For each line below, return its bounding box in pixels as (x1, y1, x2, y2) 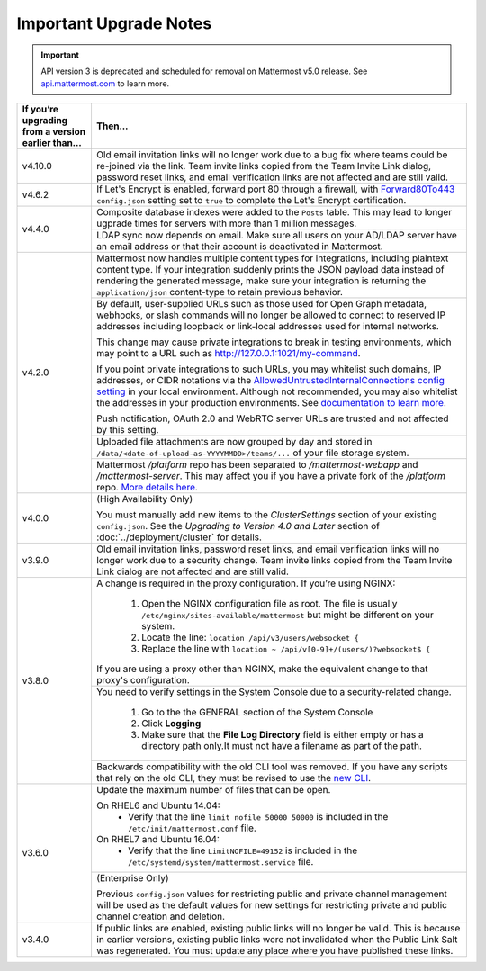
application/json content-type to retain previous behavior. (95, 285, 344, 298)
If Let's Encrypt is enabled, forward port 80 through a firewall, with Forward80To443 (95, 183, 455, 195)
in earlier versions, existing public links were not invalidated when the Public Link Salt (95, 932, 458, 945)
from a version (22, 125, 85, 138)
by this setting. (95, 423, 159, 436)
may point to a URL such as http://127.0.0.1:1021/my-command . (95, 346, 361, 359)
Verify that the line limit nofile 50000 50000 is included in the (127, 810, 389, 823)
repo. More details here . (95, 481, 198, 493)
